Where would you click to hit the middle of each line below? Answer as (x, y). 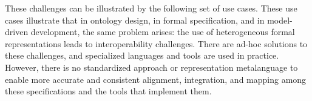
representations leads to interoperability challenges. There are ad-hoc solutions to (156, 43)
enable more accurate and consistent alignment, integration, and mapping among (156, 79)
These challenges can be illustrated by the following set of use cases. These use (151, 8)
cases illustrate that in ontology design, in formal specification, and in (135, 20)
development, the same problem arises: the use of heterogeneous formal (163, 32)
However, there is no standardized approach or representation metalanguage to (151, 67)
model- (280, 20)
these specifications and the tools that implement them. (108, 91)
